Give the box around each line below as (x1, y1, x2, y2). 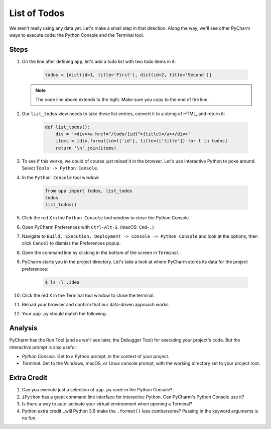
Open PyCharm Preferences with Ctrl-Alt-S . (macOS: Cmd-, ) (22, 224, 154, 230)
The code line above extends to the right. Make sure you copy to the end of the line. (35, 97, 209, 103)
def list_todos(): (45, 124, 90, 130)
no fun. (22, 415, 37, 421)
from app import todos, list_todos (45, 188, 132, 194)
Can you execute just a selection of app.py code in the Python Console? (22, 387, 173, 393)
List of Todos (9, 8, 65, 19)
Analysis (9, 324, 38, 332)
